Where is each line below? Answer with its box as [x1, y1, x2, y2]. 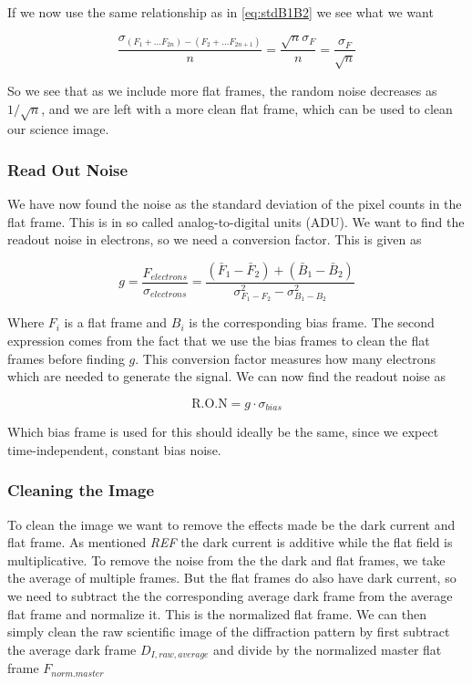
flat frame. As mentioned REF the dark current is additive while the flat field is [7, 533, 453, 552]
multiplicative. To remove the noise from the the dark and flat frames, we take [7, 550, 446, 569]
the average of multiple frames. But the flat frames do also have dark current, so [7, 568, 457, 587]
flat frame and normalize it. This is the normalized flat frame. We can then [7, 604, 426, 623]
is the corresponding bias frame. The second [189, 313, 435, 332]
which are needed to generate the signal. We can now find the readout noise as [7, 367, 446, 386]
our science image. [7, 119, 109, 139]
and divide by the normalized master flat [213, 639, 442, 658]
